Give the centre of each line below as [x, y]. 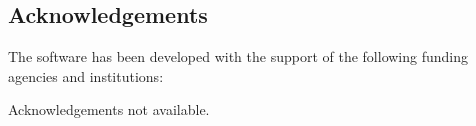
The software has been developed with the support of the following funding [238, 56]
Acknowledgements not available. [109, 109]
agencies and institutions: [86, 75]
